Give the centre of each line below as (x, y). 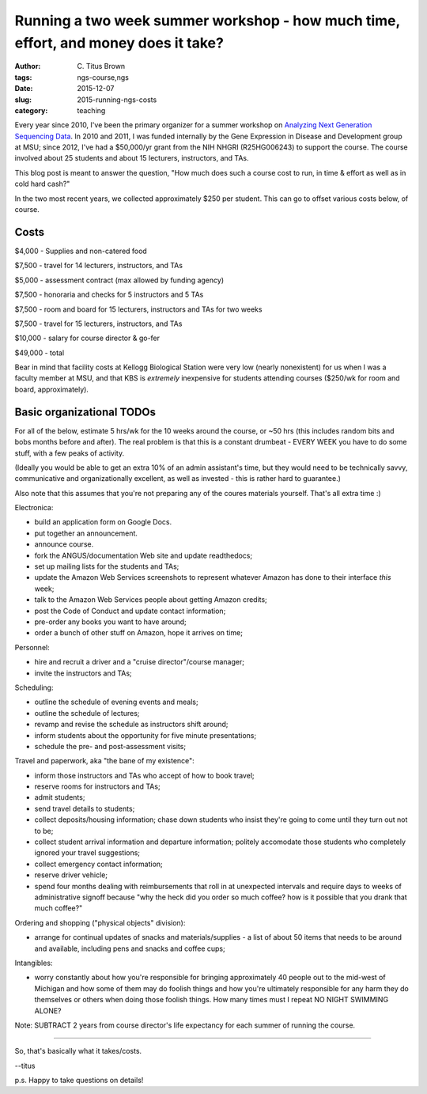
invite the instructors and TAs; (83, 673)
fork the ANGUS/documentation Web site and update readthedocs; (144, 555)
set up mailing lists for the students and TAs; (107, 566)
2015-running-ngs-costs (117, 100)
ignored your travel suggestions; (87, 853)
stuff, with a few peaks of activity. (70, 453)
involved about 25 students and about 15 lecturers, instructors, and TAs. (132, 158)
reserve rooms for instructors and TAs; (98, 786)
